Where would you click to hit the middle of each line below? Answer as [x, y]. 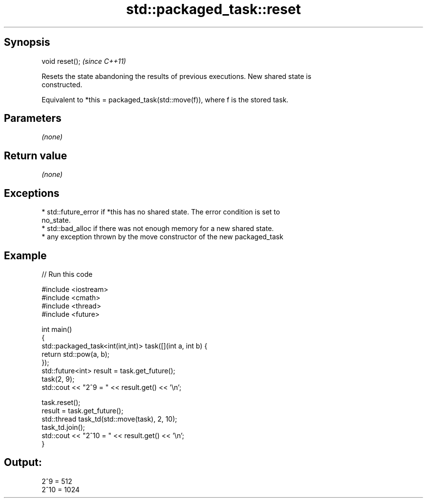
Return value [36, 155]
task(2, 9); [58, 379]
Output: [23, 463]
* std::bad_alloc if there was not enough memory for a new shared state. [158, 229]
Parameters [33, 118]
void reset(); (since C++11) [84, 61]
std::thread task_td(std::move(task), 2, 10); [109, 419]
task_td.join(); [63, 427]
